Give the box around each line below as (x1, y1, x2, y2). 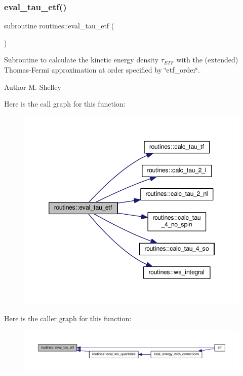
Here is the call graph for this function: (4, 98, 126, 109)
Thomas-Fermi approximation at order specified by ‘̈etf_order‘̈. (4, 64, 200, 75)
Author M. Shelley (4, 81, 61, 92)
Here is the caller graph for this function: (4, 313, 132, 323)
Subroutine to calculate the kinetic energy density (4, 54, 159, 65)
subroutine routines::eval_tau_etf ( (4, 20, 114, 31)
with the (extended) (176, 54, 238, 65)
